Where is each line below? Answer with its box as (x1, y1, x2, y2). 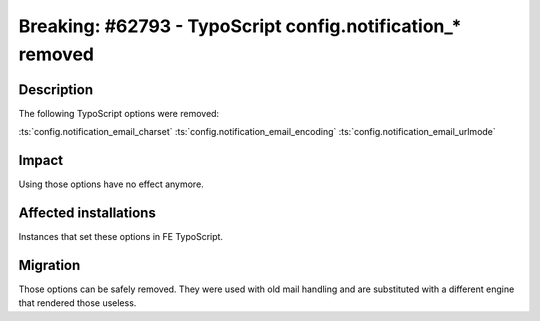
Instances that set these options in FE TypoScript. (18, 231, 224, 243)
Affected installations (18, 204, 157, 221)
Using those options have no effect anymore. (18, 178, 204, 190)
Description (18, 81, 94, 98)
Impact (18, 152, 64, 169)
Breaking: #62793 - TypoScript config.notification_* (18, 15, 462, 37)
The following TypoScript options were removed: (18, 107, 220, 119)
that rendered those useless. (18, 297, 137, 309)
